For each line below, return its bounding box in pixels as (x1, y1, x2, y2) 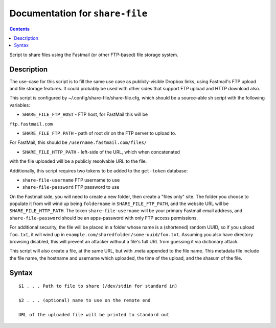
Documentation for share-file (9, 8, 148, 19)
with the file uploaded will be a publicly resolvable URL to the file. (9, 158, 147, 164)
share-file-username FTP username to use (22, 176, 120, 183)
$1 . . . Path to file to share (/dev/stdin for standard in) (18, 283, 178, 289)
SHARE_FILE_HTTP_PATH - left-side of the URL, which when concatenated (22, 148, 180, 155)
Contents (9, 26, 30, 32)
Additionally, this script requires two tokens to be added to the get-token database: (9, 167, 188, 173)
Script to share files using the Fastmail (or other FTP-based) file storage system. (9, 52, 178, 58)
